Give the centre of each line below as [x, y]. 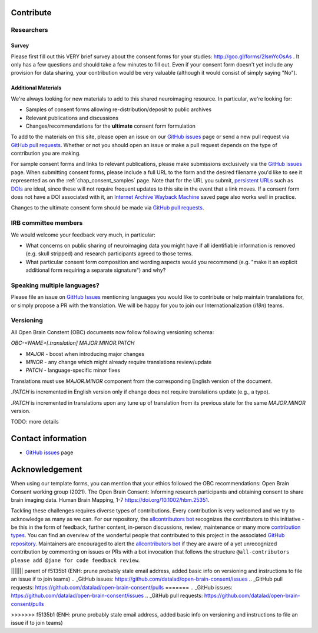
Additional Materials [36, 88]
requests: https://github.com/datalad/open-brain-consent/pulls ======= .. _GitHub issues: [122, 587]
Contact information [49, 439]
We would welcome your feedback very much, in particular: [83, 235]
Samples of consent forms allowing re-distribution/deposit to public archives [119, 109]
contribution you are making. [46, 154]
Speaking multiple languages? [55, 285]
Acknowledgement [47, 470]
